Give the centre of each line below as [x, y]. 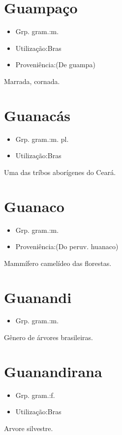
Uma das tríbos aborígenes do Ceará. [60, 172]
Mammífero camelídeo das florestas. [58, 263]
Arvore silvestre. [29, 428]
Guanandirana [53, 371]
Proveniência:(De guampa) [56, 65]
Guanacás [37, 115]
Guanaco [34, 206]
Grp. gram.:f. [35, 395]
